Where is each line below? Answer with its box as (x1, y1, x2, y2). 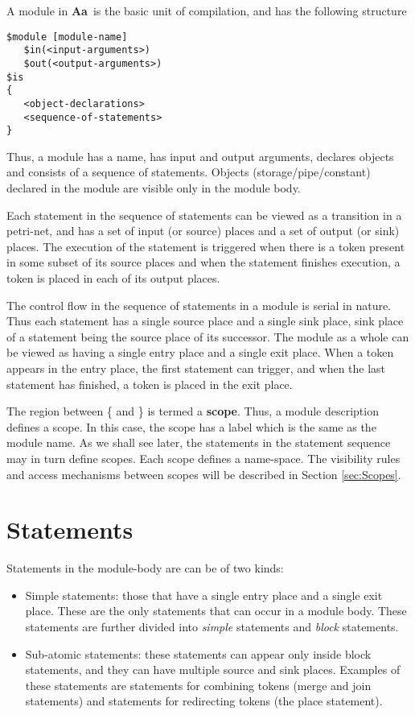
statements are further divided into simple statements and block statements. (25, 618, 399, 635)
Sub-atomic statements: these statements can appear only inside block (25, 645, 372, 662)
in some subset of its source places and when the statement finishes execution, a (6, 254, 401, 271)
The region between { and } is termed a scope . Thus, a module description (6, 403, 379, 419)
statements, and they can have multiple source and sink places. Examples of (25, 661, 401, 678)
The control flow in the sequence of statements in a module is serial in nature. (6, 296, 392, 313)
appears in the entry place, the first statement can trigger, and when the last (6, 359, 386, 376)
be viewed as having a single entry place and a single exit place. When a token (6, 344, 394, 361)
